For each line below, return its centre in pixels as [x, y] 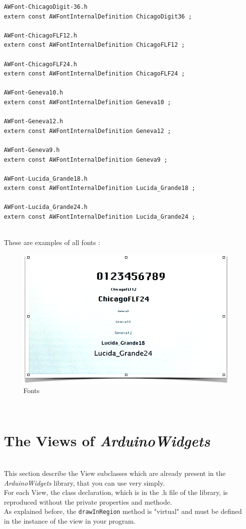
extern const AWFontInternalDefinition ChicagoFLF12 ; [95, 45]
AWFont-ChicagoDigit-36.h [46, 7]
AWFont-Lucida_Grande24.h [46, 207]
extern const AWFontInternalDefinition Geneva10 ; [88, 102]
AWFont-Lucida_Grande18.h [46, 179]
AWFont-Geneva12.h [34, 122]
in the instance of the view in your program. [70, 521]
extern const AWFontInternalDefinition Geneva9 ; [86, 160]
